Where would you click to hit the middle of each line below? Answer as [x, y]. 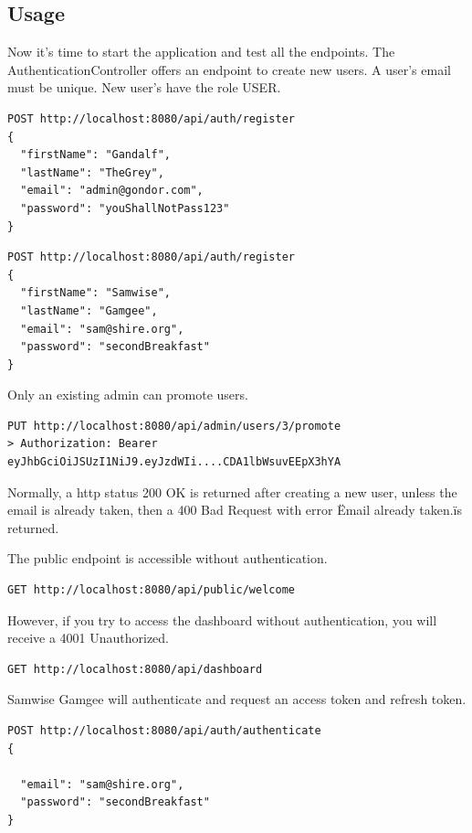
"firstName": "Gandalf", [95, 155]
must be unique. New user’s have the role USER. [144, 87]
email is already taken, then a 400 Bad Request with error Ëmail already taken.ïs [235, 510]
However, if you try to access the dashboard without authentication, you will [222, 619]
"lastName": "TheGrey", [92, 172]
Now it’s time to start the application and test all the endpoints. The [201, 52]
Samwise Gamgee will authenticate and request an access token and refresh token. [237, 699]
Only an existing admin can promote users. [128, 395]
